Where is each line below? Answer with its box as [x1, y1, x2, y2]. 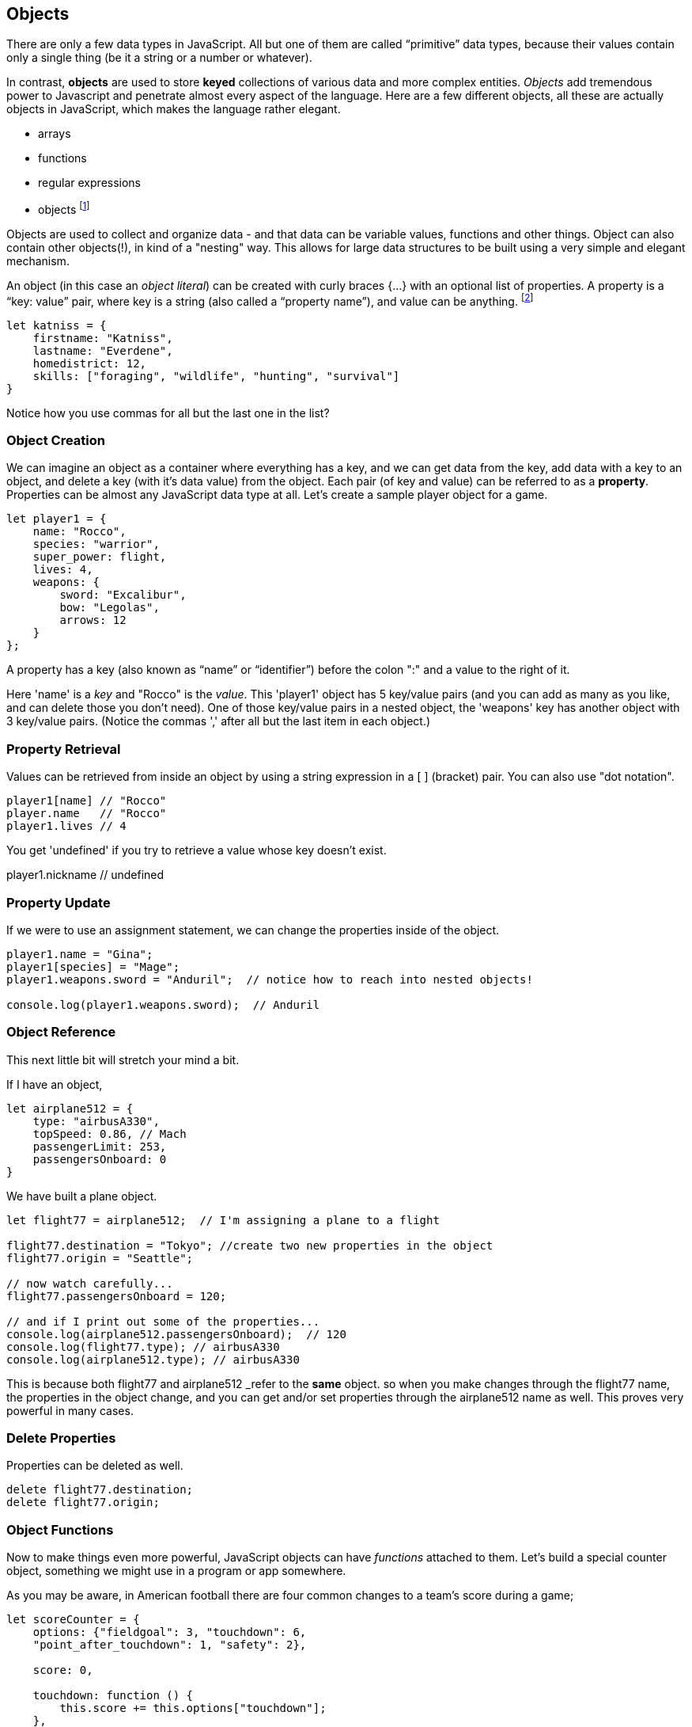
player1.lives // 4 [6, 820, 127, 833]
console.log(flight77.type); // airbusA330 [6, 1340, 280, 1353]
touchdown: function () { [32, 1689, 194, 1702]
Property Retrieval [6, 740, 121, 757]
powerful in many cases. [6, 1403, 134, 1417]
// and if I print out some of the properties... [6, 1314, 320, 1328]
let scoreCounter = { [6, 1613, 140, 1626]
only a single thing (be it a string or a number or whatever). [6, 51, 312, 65]
